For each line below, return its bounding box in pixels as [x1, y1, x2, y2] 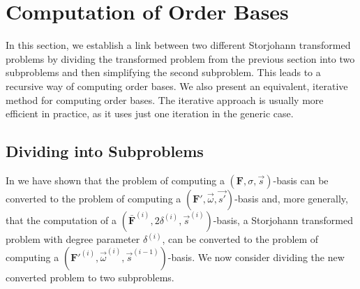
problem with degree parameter [6, 232, 140, 246]
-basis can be [273, 172, 329, 187]
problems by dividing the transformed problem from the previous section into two [6, 51, 355, 66]
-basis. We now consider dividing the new [167, 249, 345, 264]
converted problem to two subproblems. [6, 269, 174, 284]
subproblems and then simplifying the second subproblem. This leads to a [6, 65, 321, 80]
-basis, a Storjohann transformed [213, 212, 353, 227]
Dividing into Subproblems [6, 140, 204, 162]
